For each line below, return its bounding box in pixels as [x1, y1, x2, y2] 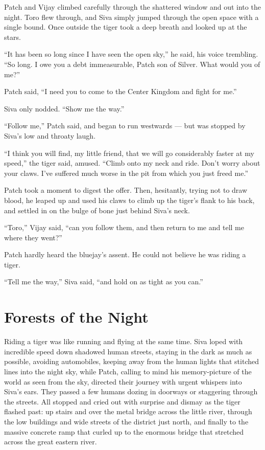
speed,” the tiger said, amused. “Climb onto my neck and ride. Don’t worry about [4, 157, 260, 168]
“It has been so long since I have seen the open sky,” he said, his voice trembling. [4, 49, 258, 59]
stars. [4, 31, 21, 42]
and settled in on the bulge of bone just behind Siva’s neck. [4, 205, 190, 215]
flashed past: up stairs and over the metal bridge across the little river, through [4, 406, 252, 417]
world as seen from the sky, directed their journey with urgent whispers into [4, 376, 242, 387]
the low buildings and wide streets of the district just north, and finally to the [4, 416, 249, 426]
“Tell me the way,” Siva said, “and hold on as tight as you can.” [4, 276, 203, 287]
